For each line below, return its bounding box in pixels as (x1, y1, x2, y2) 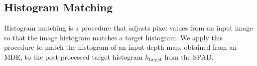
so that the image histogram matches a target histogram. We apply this (4, 32, 223, 42)
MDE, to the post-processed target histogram (4, 51, 143, 62)
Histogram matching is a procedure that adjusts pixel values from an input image (4, 23, 253, 33)
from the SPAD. (164, 51, 214, 62)
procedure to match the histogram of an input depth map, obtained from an (4, 42, 237, 52)
